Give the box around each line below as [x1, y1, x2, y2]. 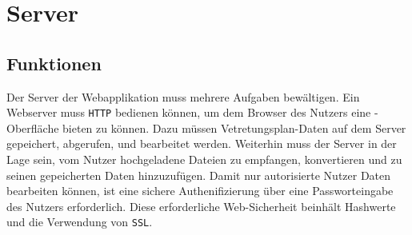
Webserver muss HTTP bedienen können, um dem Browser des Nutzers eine [6, 104, 371, 121]
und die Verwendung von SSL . [6, 213, 153, 230]
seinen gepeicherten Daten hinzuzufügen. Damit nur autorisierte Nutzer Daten [6, 166, 391, 183]
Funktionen [6, 50, 102, 75]
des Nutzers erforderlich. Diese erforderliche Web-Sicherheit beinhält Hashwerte [6, 197, 396, 214]
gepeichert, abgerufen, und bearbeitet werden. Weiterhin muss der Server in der [6, 135, 397, 152]
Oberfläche [6, 119, 59, 136]
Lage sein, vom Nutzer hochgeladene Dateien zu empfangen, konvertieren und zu [6, 151, 402, 168]
